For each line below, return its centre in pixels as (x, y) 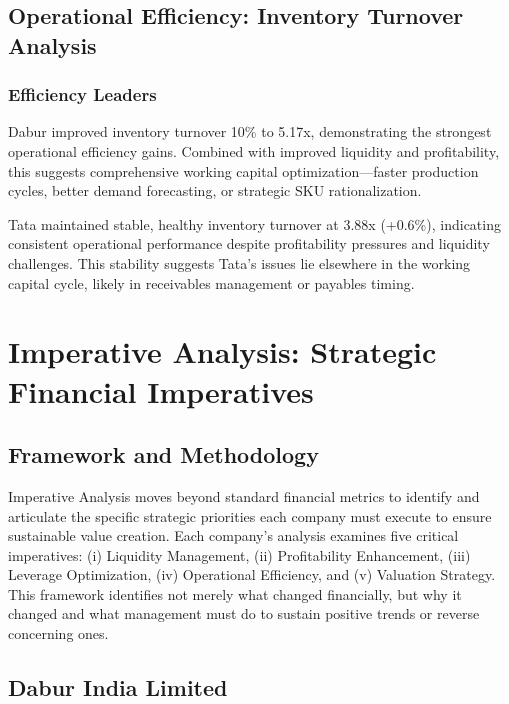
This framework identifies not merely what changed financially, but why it (235, 593)
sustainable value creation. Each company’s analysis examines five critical (233, 535)
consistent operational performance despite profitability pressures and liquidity (249, 243)
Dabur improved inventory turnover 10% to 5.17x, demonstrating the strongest (250, 131)
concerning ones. (58, 633)
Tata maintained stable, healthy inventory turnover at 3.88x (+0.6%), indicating (254, 223)
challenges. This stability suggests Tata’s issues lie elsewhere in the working (239, 262)
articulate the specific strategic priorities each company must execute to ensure (250, 515)
